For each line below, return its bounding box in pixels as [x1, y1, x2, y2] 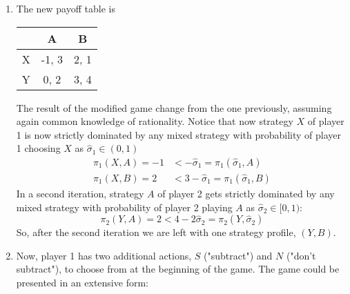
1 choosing [16, 141, 61, 155]
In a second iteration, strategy [16, 186, 144, 201]
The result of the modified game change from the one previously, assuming [16, 100, 332, 115]
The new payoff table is [16, 1, 115, 15]
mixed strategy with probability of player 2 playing [16, 199, 233, 214]
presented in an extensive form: [16, 275, 148, 289]
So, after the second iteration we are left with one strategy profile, [16, 225, 296, 239]
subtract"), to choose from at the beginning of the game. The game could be [16, 262, 340, 276]
